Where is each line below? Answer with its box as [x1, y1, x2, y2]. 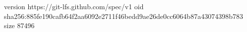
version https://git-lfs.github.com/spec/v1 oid [4, 1, 144, 11]
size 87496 [4, 20, 35, 31]
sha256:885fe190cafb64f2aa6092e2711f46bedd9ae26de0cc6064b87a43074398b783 [4, 11, 243, 21]
